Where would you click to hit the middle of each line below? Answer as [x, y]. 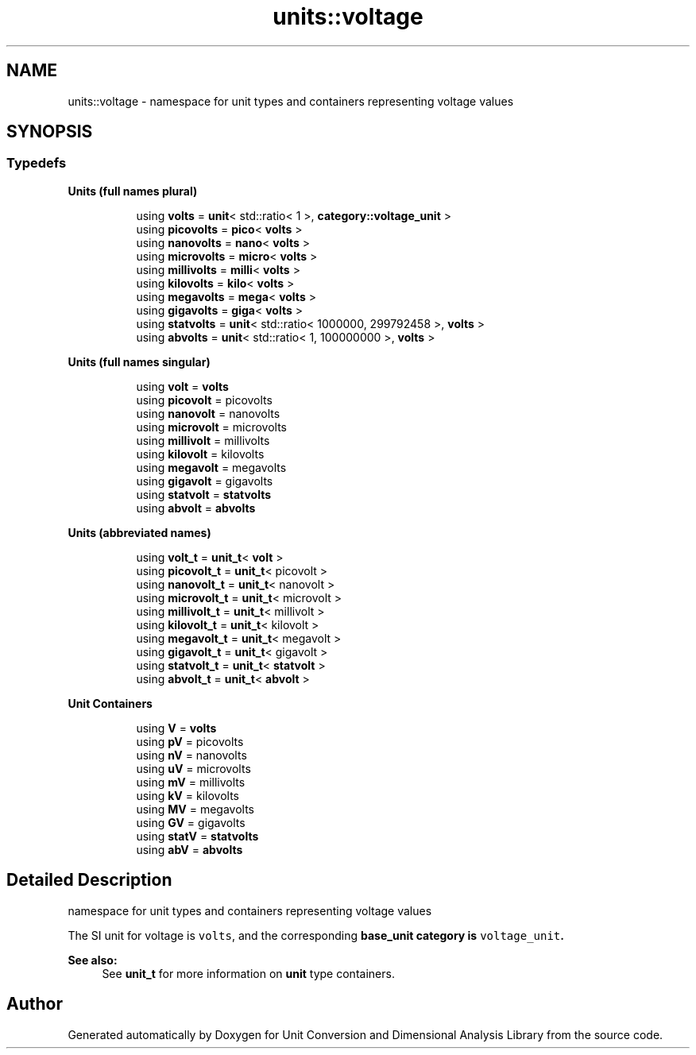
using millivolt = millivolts [203, 440]
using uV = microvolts [193, 768]
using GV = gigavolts [191, 822]
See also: [93, 960]
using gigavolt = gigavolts [205, 481]
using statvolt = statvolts [204, 494]
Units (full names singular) [139, 361]
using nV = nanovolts [191, 755]
